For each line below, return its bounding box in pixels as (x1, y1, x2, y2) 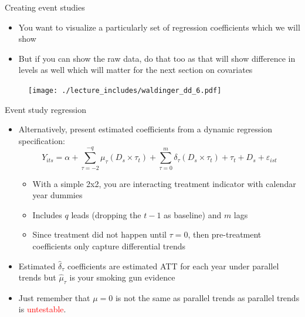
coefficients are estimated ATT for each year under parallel (67, 259, 279, 272)
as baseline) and (164, 208, 222, 221)
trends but (18, 271, 56, 283)
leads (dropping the (71, 208, 141, 221)
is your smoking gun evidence (69, 271, 175, 283)
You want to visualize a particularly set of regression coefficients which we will (18, 21, 300, 33)
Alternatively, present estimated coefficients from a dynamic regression (18, 123, 273, 135)
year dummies (32, 189, 83, 201)
